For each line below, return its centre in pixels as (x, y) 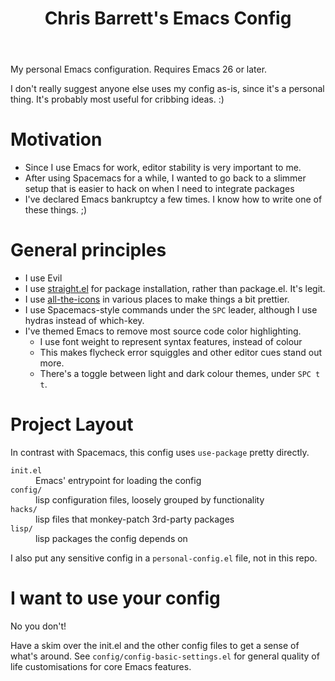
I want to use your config (115, 598)
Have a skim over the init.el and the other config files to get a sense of (155, 645)
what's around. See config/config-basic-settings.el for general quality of (165, 656)
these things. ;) (56, 210)
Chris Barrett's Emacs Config (168, 18)
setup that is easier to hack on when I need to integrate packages (159, 189)
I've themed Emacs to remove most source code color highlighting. (163, 331)
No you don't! (38, 626)
